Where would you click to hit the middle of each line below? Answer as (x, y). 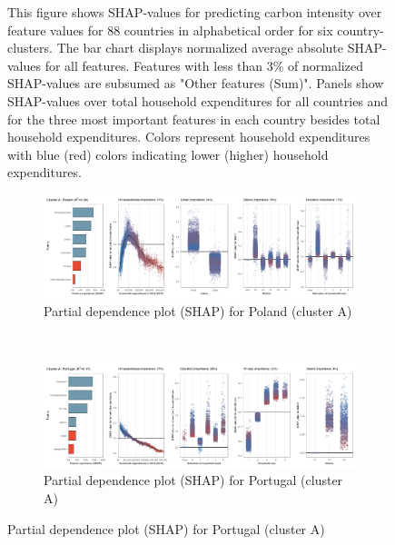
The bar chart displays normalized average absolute (200, 48)
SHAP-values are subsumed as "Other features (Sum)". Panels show (196, 83)
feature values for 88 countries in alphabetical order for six (170, 30)
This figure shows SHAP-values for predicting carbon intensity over (195, 12)
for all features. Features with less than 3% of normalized (204, 65)
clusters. (30, 48)
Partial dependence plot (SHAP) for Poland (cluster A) (198, 311)
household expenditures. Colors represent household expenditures (189, 137)
